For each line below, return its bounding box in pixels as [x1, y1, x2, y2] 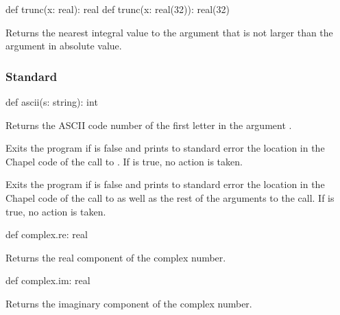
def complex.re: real [5, 227, 88, 242]
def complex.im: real [5, 273, 90, 288]
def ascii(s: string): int [5, 95, 98, 108]
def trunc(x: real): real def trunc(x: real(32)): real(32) [5, 2, 230, 16]
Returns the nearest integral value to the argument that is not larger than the [5, 25, 333, 39]
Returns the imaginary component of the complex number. [5, 296, 252, 310]
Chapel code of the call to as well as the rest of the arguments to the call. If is [5, 190, 335, 205]
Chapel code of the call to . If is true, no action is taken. [5, 154, 243, 168]
